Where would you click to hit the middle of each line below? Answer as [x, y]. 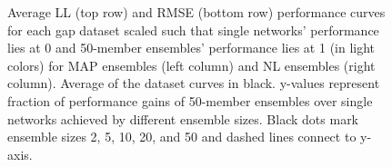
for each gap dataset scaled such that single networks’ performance [193, 29]
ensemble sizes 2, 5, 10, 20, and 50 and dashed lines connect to [182, 137]
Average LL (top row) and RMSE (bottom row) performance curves [196, 12]
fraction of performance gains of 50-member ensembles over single [190, 100]
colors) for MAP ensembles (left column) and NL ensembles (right [191, 65]
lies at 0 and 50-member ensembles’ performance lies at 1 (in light [191, 48]
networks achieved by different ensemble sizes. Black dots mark [183, 118]
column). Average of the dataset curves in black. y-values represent [194, 83]
